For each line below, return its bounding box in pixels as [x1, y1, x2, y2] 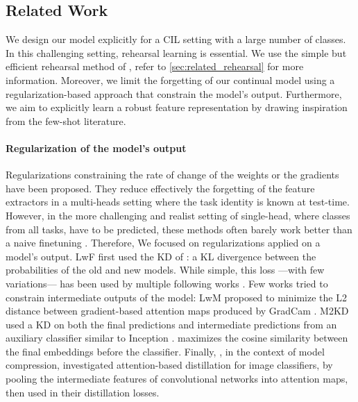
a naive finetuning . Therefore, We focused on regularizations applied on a [6, 235, 321, 250]
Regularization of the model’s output [6, 140, 187, 155]
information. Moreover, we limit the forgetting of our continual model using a [6, 72, 335, 87]
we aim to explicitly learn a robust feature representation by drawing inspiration [6, 100, 348, 115]
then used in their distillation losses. [6, 385, 160, 399]
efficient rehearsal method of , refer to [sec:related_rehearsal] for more [6, 59, 304, 74]
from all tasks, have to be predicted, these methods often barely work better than [6, 221, 352, 236]
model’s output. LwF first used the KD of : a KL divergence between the [6, 249, 316, 263]
